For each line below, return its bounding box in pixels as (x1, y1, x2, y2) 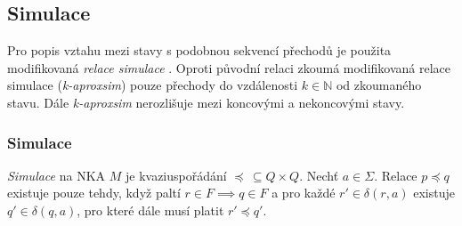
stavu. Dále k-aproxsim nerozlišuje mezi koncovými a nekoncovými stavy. (7, 93, 405, 111)
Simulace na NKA (7, 165, 106, 184)
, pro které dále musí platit (77, 200, 224, 219)
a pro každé (272, 183, 336, 202)
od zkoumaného (336, 76, 422, 94)
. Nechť (299, 165, 339, 184)
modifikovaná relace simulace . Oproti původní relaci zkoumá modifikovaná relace (7, 58, 451, 77)
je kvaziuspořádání (125, 165, 227, 184)
